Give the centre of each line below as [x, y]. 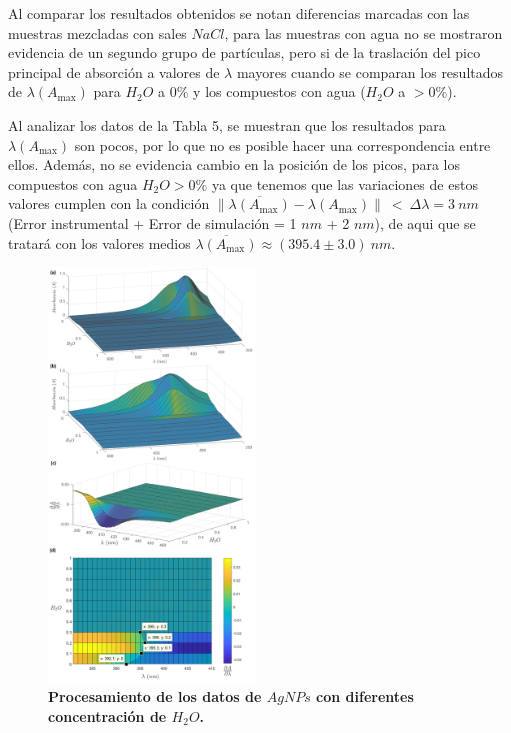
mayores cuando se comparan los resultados [370, 71]
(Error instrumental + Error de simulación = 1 [152, 222]
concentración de [107, 715]
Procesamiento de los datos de [155, 696]
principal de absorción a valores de [114, 71]
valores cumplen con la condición [109, 203]
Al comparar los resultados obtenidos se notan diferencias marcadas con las [239, 13]
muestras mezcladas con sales [97, 32]
